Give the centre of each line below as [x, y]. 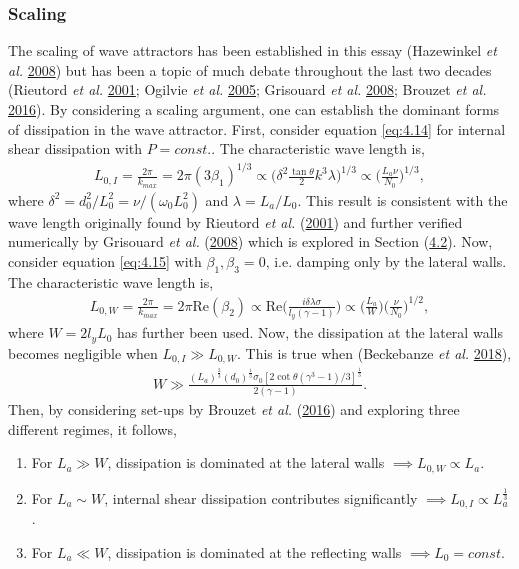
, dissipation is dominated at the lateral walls [246, 462]
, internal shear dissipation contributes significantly [261, 497]
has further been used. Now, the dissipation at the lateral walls [310, 332]
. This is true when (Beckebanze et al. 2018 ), [374, 352]
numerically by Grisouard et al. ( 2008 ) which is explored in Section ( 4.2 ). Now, [250, 241]
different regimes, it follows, [92, 428]
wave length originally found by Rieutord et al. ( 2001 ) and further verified [235, 221]
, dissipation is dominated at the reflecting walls [254, 551]
